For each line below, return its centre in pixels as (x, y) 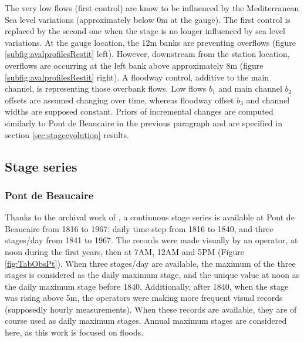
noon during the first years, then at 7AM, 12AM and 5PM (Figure (124, 251)
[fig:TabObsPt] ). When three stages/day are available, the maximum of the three (150, 263)
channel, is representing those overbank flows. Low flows (106, 88)
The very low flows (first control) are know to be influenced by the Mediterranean (152, 8)
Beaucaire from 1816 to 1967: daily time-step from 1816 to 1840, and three (139, 228)
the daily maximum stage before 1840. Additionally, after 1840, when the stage (147, 286)
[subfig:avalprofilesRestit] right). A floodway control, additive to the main (137, 77)
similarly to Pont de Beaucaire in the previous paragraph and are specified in (143, 123)
